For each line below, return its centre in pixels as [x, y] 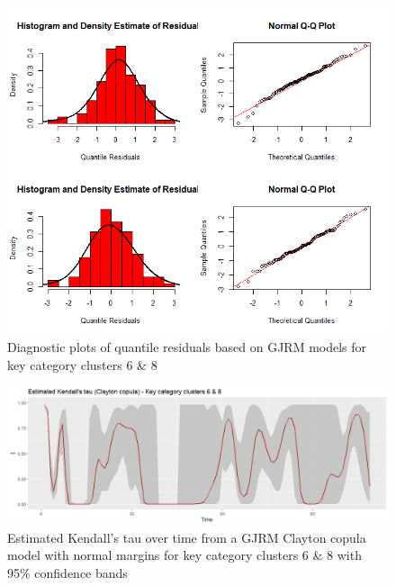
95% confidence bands [67, 573]
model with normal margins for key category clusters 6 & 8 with [184, 555]
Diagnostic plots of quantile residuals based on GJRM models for [187, 347]
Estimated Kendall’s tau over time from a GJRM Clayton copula [187, 537]
